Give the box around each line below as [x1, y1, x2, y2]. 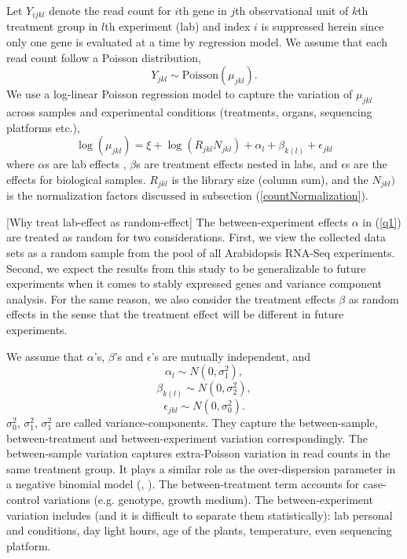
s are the [345, 156, 387, 172]
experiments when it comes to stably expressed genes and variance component [6, 275, 383, 292]
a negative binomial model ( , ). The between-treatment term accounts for [6, 476, 360, 492]
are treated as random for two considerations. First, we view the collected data [6, 229, 386, 245]
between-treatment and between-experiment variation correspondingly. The [6, 429, 368, 446]
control [6, 491, 40, 508]
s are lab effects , [45, 156, 126, 172]
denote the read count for [49, 2, 171, 18]
